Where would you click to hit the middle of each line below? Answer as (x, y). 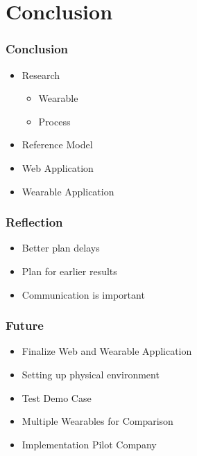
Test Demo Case (57, 397)
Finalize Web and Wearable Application (107, 351)
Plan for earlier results (69, 271)
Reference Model (57, 144)
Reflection (34, 222)
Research (41, 74)
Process (54, 121)
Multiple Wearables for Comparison (97, 421)
